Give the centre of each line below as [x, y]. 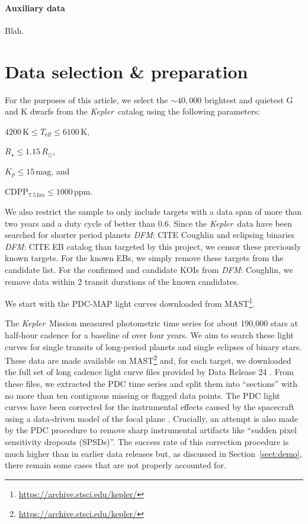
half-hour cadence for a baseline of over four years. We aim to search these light [149, 334]
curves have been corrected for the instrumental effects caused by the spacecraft [150, 407]
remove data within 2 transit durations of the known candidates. [122, 281]
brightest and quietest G [248, 99]
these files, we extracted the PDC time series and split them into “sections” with [151, 383]
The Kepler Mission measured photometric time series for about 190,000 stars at [151, 323]
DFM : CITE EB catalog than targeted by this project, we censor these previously [153, 246]
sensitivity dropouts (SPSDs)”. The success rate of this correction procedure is [147, 441]
